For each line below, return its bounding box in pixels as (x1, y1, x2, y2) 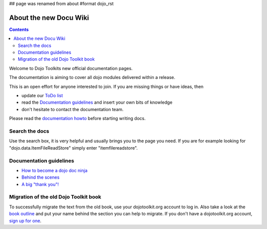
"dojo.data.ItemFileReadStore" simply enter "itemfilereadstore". (9, 145, 138, 151)
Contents (9, 26, 29, 32)
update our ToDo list (21, 93, 63, 99)
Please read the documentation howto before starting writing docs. (9, 115, 146, 121)
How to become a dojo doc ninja (21, 167, 88, 173)
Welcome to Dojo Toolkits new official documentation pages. (9, 65, 133, 71)
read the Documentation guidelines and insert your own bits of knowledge (21, 99, 173, 106)
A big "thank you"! (21, 181, 59, 187)
